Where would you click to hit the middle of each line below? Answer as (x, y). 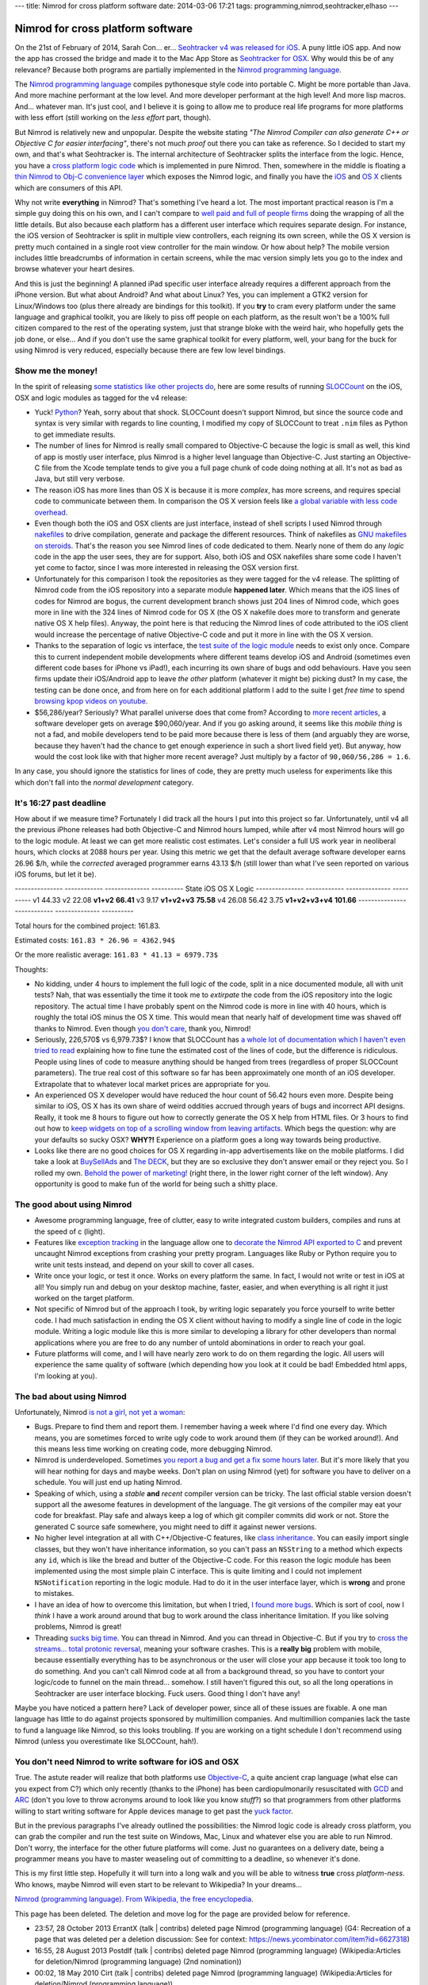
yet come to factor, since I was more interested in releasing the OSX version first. (167, 568)
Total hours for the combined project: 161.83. (88, 926)
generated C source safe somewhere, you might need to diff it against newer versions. (176, 1526)
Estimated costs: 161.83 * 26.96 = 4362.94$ (95, 940)
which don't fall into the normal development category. (104, 782)
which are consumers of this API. (69, 187)
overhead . (51, 512)
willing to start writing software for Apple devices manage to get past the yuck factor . (154, 1811)
